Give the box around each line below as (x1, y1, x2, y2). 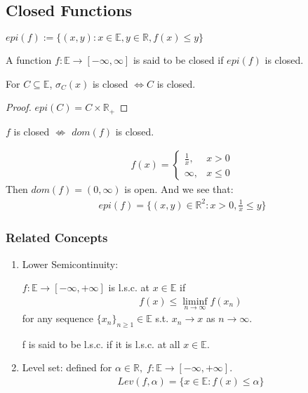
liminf (182, 296, 208, 307)
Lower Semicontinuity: (22, 256, 119, 271)
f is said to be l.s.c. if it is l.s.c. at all (22, 336, 180, 351)
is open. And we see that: (124, 182, 234, 196)
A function (6, 53, 52, 67)
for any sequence (22, 311, 94, 326)
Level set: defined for (22, 360, 112, 375)
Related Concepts (6, 229, 108, 246)
